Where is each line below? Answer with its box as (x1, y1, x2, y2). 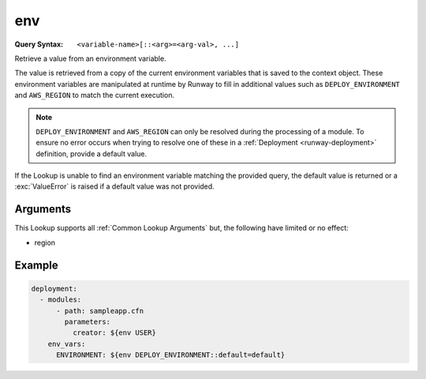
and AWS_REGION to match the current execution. (14, 91, 175, 100)
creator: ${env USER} (72, 328, 157, 337)
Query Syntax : (14, 39, 64, 49)
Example (14, 258, 58, 272)
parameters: (64, 317, 110, 326)
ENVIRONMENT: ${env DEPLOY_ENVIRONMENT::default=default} (56, 351, 286, 359)
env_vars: (47, 340, 86, 348)
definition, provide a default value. (35, 148, 148, 158)
